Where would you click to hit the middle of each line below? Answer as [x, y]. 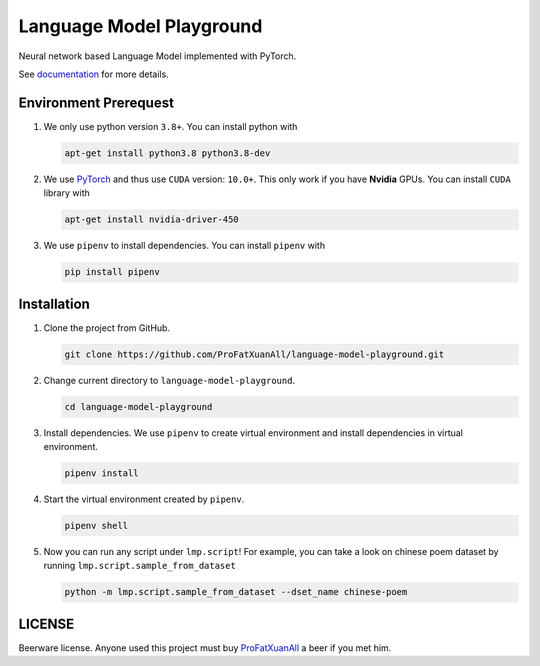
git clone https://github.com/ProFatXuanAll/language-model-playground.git [254, 354]
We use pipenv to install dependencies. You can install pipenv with [184, 246]
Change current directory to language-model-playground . [169, 380]
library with [66, 193]
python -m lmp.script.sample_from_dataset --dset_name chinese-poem [236, 592]
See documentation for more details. [93, 74]
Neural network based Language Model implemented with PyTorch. [157, 56]
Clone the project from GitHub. [106, 327]
